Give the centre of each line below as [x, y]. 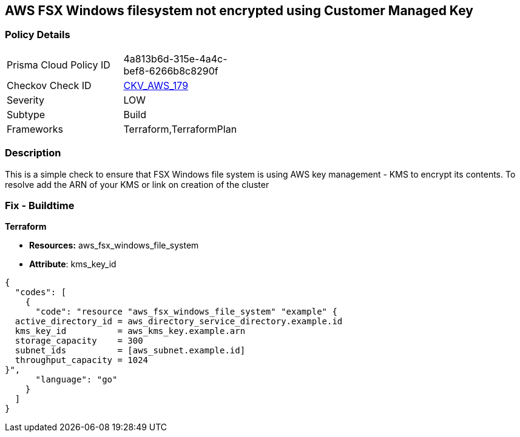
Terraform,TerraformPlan [180, 129]
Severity [25, 100]
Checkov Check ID [49, 85]
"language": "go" [76, 380]
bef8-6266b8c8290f [171, 71]
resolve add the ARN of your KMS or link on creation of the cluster [137, 184]
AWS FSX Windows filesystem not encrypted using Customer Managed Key [239, 11]
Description [33, 153]
